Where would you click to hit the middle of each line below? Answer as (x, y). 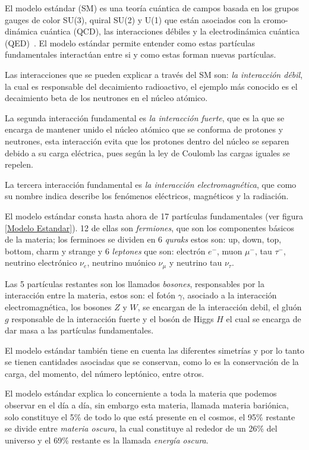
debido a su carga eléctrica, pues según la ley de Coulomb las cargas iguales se (147, 152)
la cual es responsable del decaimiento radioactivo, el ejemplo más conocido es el (151, 86)
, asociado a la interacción (229, 295)
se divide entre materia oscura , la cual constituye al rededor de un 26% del (141, 428)
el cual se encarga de (264, 318)
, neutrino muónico (121, 262)
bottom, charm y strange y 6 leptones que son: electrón (105, 251)
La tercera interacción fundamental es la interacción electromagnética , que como (151, 184)
